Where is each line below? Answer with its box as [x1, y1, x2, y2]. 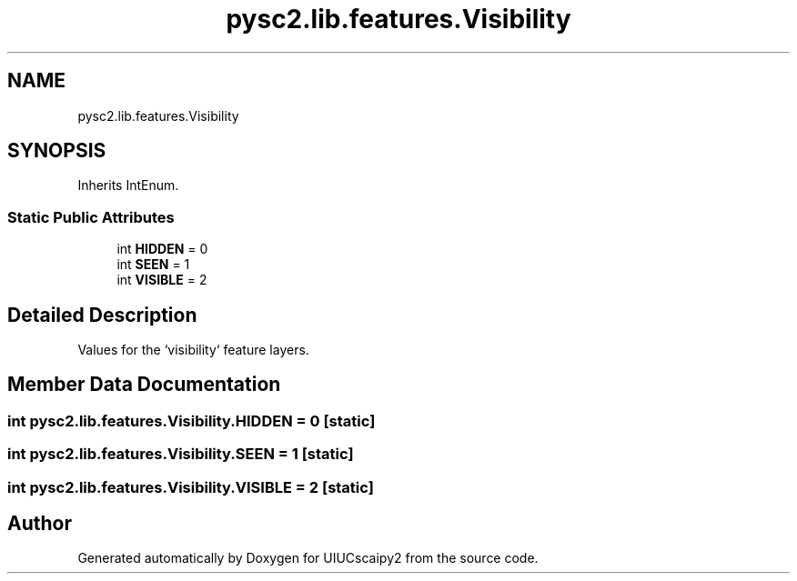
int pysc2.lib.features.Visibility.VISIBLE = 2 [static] [7, 477, 374, 496]
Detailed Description [7, 303, 197, 326]
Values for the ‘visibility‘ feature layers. [77, 342, 309, 358]
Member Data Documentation [7, 373, 281, 396]
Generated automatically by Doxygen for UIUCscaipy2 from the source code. [77, 550, 539, 566]
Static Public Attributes [7, 207, 175, 226]
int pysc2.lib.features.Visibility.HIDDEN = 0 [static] [7, 411, 376, 430]
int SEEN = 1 [116, 256, 190, 273]
